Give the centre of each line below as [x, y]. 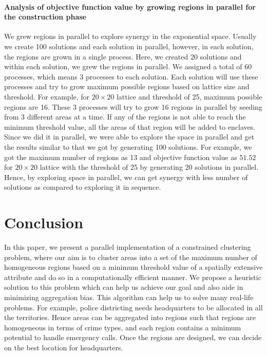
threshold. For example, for [47, 96]
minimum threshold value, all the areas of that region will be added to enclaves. [130, 126]
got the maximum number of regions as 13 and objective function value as [121, 157]
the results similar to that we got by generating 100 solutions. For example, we [128, 146]
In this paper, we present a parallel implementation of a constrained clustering [128, 247]
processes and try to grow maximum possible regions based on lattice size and [127, 86]
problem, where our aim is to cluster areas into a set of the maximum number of [131, 257]
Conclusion [44, 222]
